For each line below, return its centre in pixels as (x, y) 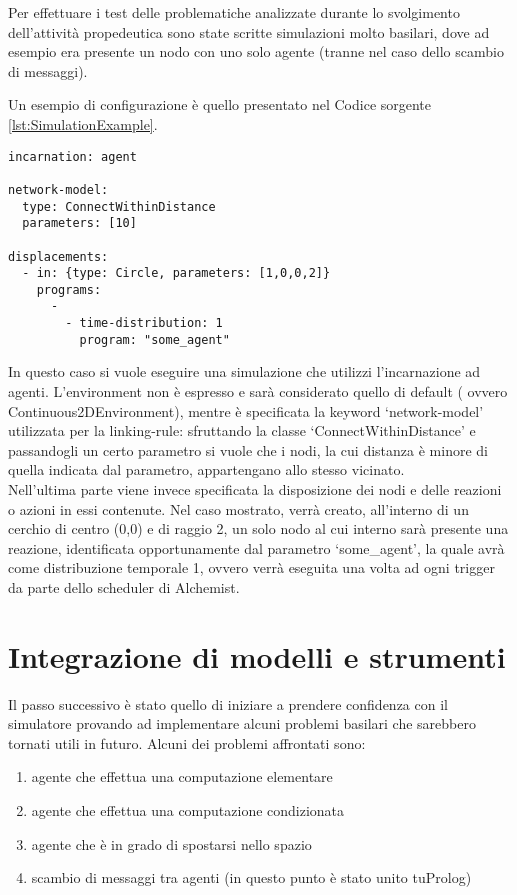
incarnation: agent (72, 156)
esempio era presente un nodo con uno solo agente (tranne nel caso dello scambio (256, 51)
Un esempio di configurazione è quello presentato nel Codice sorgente (220, 104)
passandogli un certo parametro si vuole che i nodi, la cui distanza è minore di (248, 449)
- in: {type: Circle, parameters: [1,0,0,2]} (176, 273)
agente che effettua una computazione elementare (182, 776)
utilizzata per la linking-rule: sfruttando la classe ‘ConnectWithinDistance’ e (242, 430)
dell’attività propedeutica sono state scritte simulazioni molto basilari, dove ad (249, 31)
